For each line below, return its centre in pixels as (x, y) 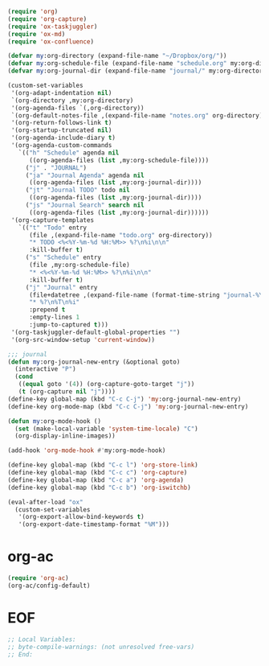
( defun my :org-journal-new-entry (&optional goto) (94, 362)
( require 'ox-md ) (37, 34)
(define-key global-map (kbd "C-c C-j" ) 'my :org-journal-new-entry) (124, 399)
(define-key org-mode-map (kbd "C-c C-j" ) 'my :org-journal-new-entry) (128, 406)
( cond (24, 377)
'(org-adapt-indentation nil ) (61, 92)
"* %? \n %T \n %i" (54, 302)
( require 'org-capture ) (47, 19)
